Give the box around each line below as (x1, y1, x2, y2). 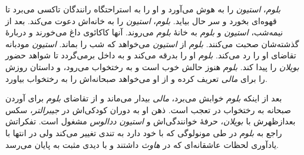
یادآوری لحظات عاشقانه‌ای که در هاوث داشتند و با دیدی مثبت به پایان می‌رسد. (5, 138, 279, 150)
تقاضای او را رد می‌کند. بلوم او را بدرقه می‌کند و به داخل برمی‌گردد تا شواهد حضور (5, 49, 296, 61)
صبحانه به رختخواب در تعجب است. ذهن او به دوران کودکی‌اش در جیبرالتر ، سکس (5, 103, 291, 116)
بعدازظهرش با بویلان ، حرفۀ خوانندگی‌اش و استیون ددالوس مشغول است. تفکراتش (5, 115, 296, 127)
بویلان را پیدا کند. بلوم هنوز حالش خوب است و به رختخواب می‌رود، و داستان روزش (5, 60, 299, 72)
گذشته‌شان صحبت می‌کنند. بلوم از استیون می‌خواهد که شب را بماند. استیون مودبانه (5, 37, 299, 50)
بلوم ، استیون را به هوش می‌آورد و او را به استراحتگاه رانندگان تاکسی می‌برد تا (5, 3, 281, 15)
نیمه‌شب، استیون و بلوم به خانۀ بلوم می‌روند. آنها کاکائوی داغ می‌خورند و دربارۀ (5, 26, 283, 38)
